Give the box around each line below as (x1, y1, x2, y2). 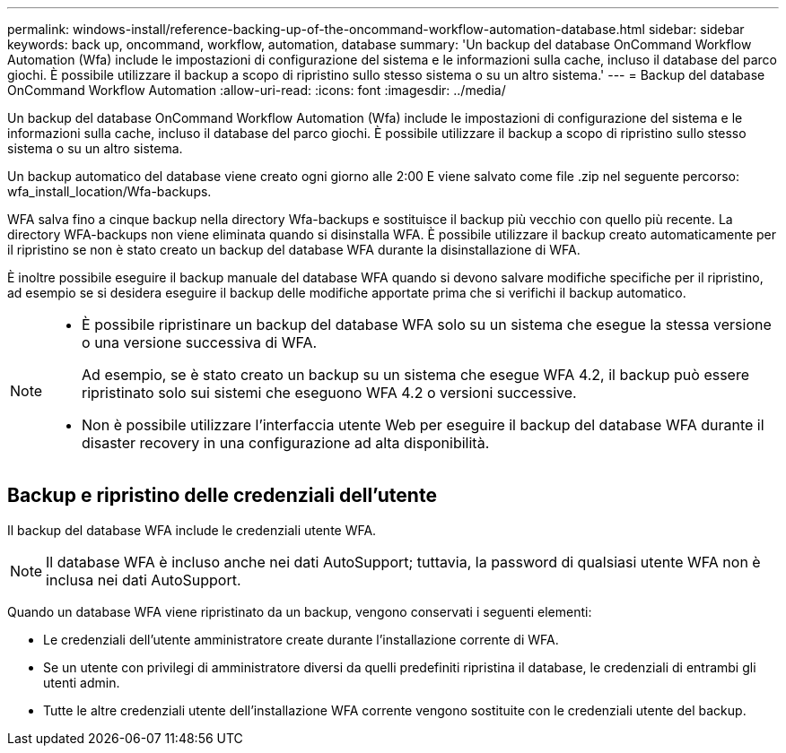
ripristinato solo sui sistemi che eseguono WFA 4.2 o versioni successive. (82, 384, 577, 402)
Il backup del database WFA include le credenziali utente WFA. (7, 522, 377, 538)
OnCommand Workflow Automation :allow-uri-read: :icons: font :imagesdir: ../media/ (7, 82, 506, 98)
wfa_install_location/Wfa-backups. (7, 184, 212, 199)
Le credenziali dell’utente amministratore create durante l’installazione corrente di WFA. (43, 631, 559, 647)
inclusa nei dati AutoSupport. (46, 570, 241, 589)
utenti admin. (43, 674, 120, 690)
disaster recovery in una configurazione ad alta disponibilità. (82, 434, 490, 452)
